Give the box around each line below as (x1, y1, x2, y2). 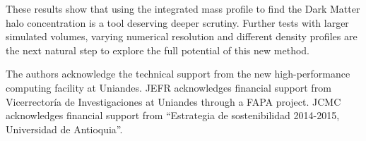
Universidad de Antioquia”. (6, 121, 123, 136)
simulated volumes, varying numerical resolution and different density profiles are (6, 29, 358, 44)
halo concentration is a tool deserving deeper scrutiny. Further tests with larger (6, 15, 349, 30)
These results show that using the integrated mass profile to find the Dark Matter (6, 1, 360, 16)
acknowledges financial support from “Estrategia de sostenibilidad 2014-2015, (6, 108, 340, 123)
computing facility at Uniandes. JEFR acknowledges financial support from (6, 80, 331, 94)
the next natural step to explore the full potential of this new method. (6, 42, 309, 57)
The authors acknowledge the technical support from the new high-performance (6, 66, 350, 81)
